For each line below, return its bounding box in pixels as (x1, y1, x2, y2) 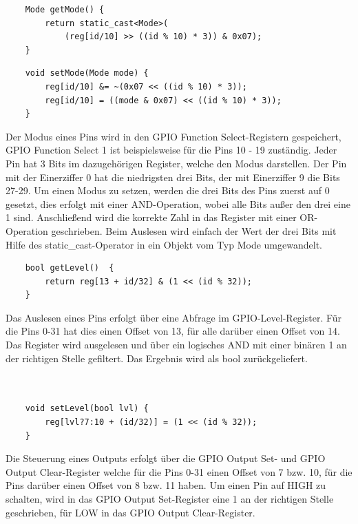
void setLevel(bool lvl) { (25, 404, 149, 414)
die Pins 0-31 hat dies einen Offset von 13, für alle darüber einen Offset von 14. (6, 324, 340, 338)
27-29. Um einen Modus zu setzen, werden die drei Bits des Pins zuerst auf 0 (6, 183, 330, 198)
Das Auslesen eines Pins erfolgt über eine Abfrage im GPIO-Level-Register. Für (6, 310, 342, 324)
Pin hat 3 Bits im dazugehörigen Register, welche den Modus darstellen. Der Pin (6, 156, 347, 170)
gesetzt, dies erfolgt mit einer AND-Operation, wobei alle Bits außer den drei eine (6, 196, 350, 211)
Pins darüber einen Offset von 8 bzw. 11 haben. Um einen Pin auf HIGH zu (6, 478, 326, 492)
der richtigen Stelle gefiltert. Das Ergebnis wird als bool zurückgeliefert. (6, 350, 308, 365)
